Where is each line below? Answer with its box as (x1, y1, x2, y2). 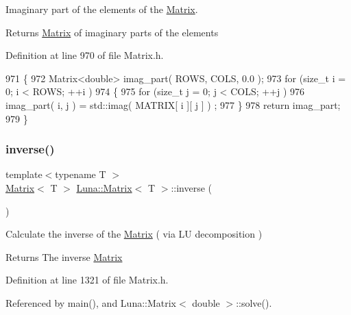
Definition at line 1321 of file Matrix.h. (5, 273, 169, 287)
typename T (55, 167, 106, 181)
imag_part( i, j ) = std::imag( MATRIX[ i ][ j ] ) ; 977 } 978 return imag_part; (5, 97, 341, 112)
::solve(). (236, 295, 272, 310)
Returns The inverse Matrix (5, 249, 123, 264)
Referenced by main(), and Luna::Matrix (5, 295, 177, 310)
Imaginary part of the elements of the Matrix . (5, 2, 198, 16)
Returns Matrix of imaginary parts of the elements (5, 25, 219, 39)
